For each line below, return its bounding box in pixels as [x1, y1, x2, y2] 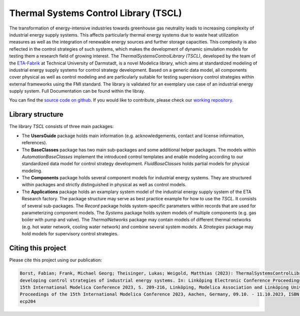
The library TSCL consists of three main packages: [9, 123, 114, 130]
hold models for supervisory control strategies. [21, 231, 118, 237]
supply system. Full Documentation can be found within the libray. [9, 88, 145, 94]
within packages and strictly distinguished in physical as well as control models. [21, 182, 186, 188]
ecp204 [19, 298, 36, 304]
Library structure [9, 110, 63, 119]
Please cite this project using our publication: [9, 257, 102, 263]
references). [21, 140, 47, 146]
